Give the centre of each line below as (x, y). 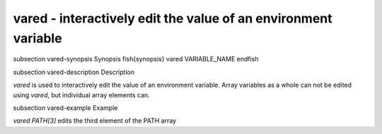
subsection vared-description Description (74, 72)
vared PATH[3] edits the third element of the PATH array (95, 121)
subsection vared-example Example (65, 108)
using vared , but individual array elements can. (81, 95)
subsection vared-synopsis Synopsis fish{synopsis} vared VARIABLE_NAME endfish (136, 59)
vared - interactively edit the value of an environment (173, 18)
